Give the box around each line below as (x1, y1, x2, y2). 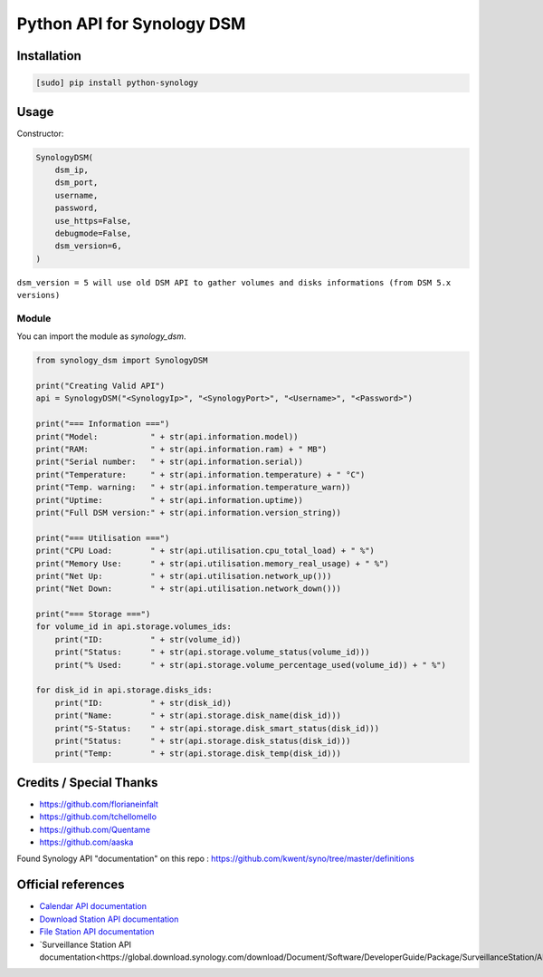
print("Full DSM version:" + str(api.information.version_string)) (35, 508, 342, 518)
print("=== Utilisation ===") (35, 533, 170, 543)
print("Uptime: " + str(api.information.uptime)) (35, 495, 303, 505)
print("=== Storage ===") (35, 609, 151, 620)
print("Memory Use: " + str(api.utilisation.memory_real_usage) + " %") (35, 558, 389, 568)
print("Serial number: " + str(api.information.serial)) (35, 457, 303, 467)
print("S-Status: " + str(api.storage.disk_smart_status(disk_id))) (54, 723, 380, 733)
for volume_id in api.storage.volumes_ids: (35, 622, 233, 632)
